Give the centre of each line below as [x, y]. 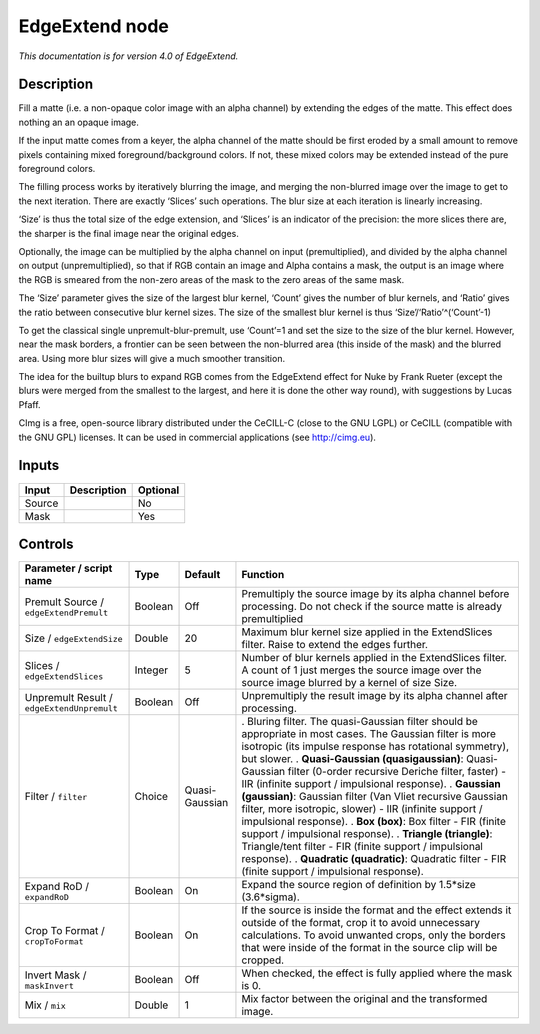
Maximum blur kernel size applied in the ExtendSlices [367, 632]
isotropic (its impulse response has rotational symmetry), [375, 747]
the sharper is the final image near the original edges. [128, 233]
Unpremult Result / [69, 697]
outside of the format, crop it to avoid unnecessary [360, 923]
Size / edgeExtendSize [74, 638]
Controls [46, 543]
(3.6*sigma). [270, 897]
